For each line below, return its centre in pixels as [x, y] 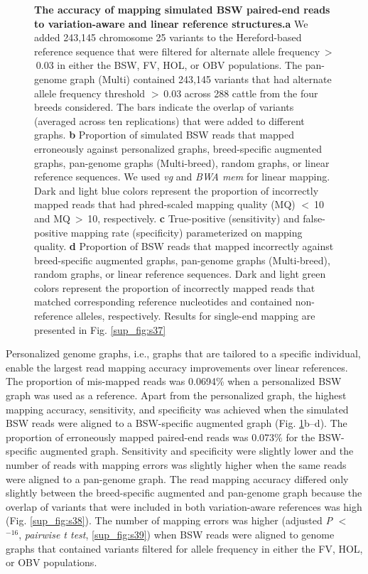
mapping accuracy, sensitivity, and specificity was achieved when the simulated [177, 409]
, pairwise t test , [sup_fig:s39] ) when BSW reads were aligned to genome [177, 534]
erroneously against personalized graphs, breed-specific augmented [178, 148]
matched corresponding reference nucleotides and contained [163, 302]
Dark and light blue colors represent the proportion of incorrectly [177, 190]
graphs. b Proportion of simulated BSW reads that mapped [164, 135]
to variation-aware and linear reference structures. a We [171, 23]
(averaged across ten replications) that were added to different [169, 120]
